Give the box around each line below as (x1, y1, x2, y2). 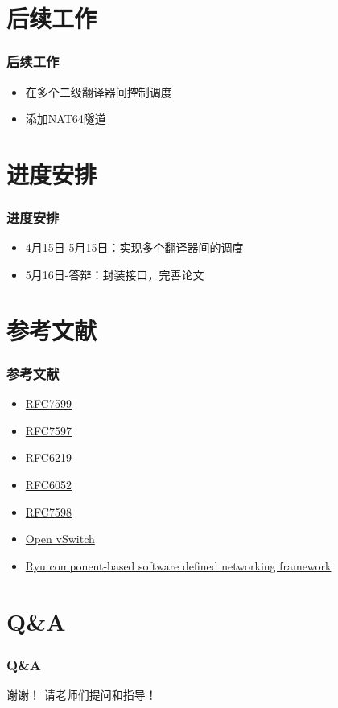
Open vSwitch (25, 530, 95, 547)
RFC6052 (25, 475, 72, 492)
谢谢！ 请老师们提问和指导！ (6, 685, 157, 702)
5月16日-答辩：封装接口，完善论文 (25, 265, 204, 282)
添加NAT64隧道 (25, 110, 106, 127)
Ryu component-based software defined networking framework (25, 557, 332, 574)
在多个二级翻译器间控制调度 (25, 83, 172, 100)
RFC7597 (25, 422, 72, 438)
